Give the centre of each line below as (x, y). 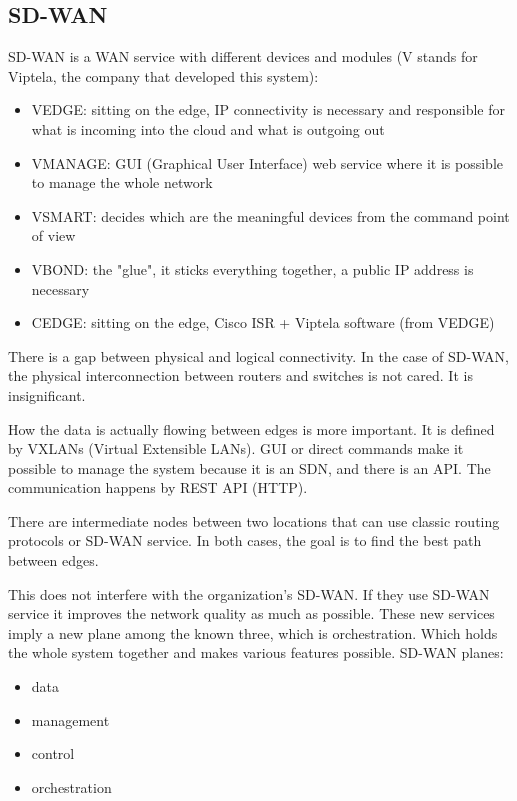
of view (53, 235)
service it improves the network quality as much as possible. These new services (251, 613)
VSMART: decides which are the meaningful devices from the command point (270, 215)
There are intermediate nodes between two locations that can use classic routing (254, 520)
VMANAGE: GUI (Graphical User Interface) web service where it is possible (267, 162)
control (53, 753)
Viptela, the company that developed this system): (163, 75)
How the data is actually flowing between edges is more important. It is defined (251, 428)
